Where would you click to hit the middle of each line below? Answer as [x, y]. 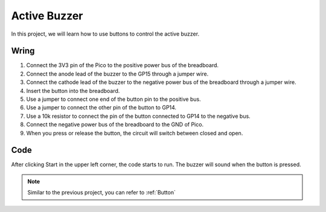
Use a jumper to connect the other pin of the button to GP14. [101, 108]
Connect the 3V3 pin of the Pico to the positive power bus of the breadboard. [123, 65]
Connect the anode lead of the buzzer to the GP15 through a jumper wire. [117, 74]
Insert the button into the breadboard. [73, 91]
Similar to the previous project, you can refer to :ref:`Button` [102, 193]
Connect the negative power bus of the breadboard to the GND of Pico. [115, 124]
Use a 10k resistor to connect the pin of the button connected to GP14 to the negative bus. [138, 116]
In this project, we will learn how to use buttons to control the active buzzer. [105, 34]
